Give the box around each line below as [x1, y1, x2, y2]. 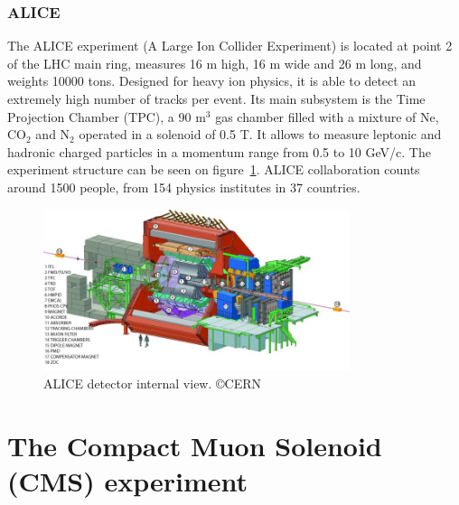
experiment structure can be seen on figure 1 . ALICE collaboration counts [7, 160, 420, 179]
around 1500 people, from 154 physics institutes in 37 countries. [7, 177, 361, 196]
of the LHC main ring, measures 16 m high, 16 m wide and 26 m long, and [7, 53, 422, 72]
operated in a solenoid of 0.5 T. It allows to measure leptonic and [79, 125, 442, 144]
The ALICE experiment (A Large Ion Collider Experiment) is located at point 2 [7, 36, 453, 55]
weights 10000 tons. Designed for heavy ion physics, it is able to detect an [7, 71, 417, 90]
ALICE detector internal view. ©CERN [43, 374, 262, 392]
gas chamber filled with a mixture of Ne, [215, 107, 439, 126]
